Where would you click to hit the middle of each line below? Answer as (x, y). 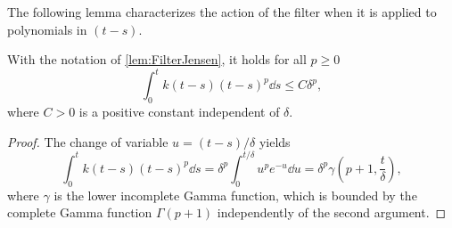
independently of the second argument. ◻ (332, 212)
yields (275, 141)
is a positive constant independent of (179, 112)
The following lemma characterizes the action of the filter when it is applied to (222, 12)
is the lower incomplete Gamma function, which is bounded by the (235, 195)
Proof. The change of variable (88, 141)
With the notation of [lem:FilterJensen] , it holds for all (157, 59)
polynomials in (47, 29)
